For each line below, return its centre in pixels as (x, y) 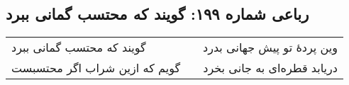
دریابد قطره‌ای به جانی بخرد (270, 68)
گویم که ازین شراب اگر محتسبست (96, 68)
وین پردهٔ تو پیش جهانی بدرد (270, 47)
